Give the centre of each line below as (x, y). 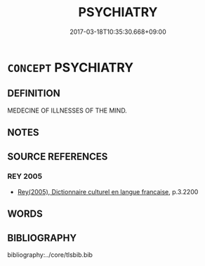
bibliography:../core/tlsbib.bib (50, 255)
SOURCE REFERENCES (58, 157)
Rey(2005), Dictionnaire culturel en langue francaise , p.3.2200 (108, 191)
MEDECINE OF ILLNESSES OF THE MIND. (67, 110)
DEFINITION (34, 93)
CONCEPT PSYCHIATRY (71, 67)
